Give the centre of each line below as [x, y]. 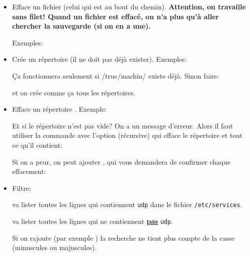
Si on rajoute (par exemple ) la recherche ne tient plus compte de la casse [123, 237]
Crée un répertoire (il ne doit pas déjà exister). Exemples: [99, 59]
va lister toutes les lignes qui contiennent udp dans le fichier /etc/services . [127, 204]
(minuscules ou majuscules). [54, 247]
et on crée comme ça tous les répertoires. [74, 92]
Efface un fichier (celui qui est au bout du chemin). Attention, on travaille [129, 6]
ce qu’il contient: [37, 145]
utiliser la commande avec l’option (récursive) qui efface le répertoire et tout [127, 135]
